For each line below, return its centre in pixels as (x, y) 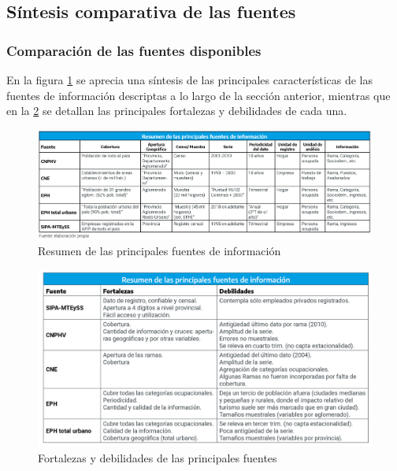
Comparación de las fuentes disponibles (134, 50)
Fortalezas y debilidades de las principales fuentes (158, 457)
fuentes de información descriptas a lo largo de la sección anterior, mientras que (198, 95)
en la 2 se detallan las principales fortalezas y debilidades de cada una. (177, 111)
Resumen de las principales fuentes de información (160, 251)
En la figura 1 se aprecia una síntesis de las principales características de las (189, 80)
